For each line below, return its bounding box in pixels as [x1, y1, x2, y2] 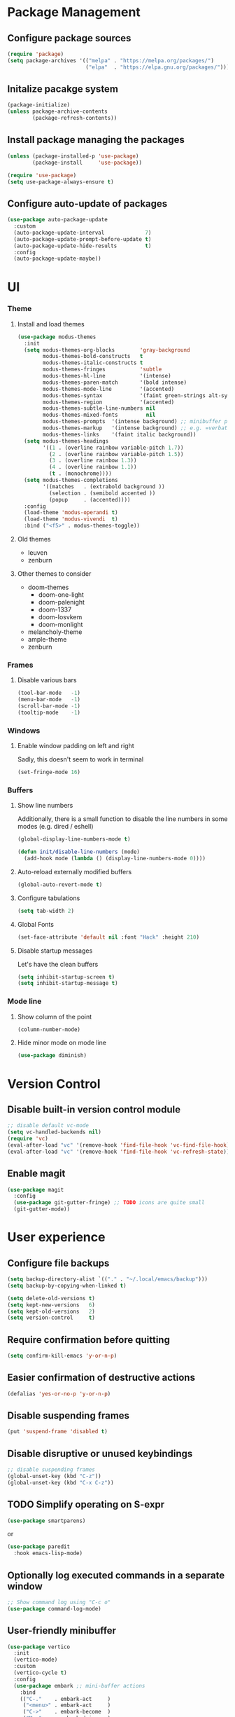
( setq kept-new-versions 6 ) [7, 1301, 96, 1309]
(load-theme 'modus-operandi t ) [24, 509, 118, 516]
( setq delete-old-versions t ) [7, 1295, 96, 1302]
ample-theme [27, 635, 67, 644]
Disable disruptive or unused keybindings [7, 1447, 193, 1459]
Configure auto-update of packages [7, 198, 168, 209]
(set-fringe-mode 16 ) [17, 768, 80, 776]
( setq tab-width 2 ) [17, 907, 75, 914]
